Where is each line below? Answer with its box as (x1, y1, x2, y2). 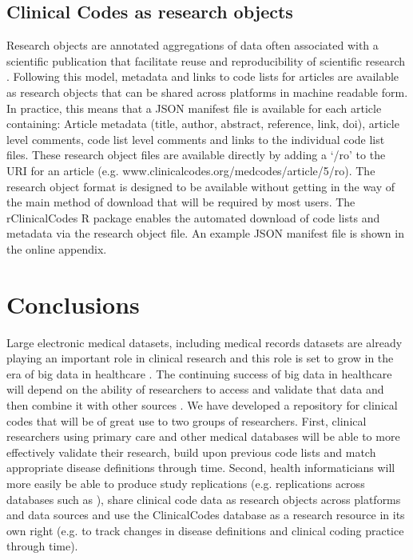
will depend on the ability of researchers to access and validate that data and (6, 381, 384, 398)
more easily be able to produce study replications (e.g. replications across (6, 474, 365, 491)
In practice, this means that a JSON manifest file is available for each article (6, 99, 382, 116)
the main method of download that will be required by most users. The (6, 194, 355, 210)
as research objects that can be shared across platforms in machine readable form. (6, 83, 408, 100)
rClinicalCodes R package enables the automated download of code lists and (6, 209, 380, 226)
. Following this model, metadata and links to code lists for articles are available (6, 68, 399, 85)
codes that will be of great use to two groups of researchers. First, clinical (6, 412, 367, 429)
